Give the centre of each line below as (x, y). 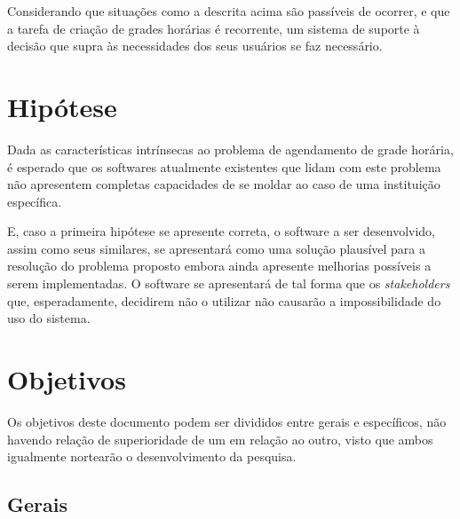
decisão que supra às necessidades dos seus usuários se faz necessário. (195, 46)
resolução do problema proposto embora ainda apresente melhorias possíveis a (219, 266)
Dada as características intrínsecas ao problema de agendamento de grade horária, (230, 149)
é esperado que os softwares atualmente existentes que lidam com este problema (224, 166)
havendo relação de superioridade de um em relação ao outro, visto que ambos (220, 439)
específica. (35, 201)
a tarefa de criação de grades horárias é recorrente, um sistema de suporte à (214, 28)
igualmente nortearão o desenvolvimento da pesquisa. (152, 456)
